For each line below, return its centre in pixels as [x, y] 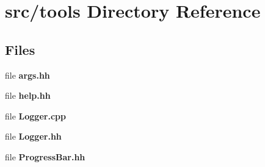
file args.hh [27, 75]
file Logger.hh [33, 136]
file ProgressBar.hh [45, 156]
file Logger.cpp [35, 115]
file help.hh [28, 95]
